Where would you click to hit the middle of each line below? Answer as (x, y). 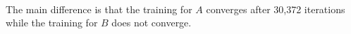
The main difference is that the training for (99, 9)
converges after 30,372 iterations (276, 9)
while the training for (52, 23)
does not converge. (152, 23)
